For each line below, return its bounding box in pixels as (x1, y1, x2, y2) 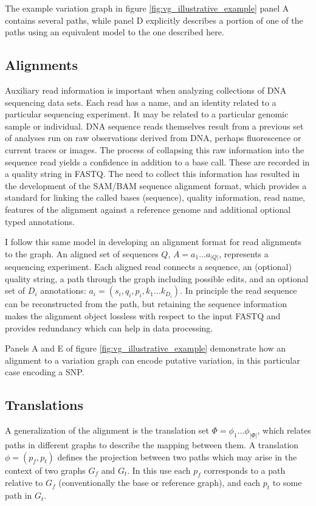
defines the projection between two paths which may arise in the (57, 450, 297, 463)
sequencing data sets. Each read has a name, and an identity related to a (5, 95, 276, 108)
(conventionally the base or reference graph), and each (58, 476, 261, 489)
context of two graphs (5, 463, 86, 476)
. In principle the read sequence (180, 284, 297, 297)
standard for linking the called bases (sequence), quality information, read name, (5, 191, 306, 204)
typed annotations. (5, 215, 75, 227)
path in (5, 489, 32, 502)
